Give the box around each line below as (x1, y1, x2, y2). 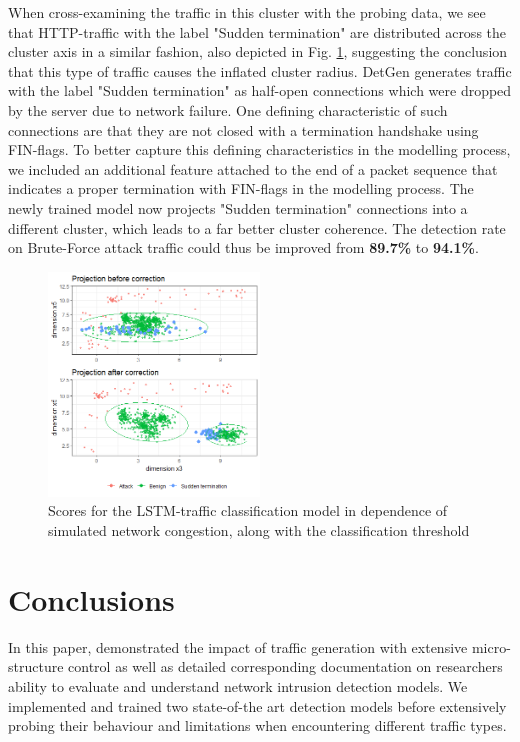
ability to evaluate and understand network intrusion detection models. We (8, 675, 468, 696)
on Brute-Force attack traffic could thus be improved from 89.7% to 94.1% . (8, 237, 479, 258)
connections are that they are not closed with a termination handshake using (8, 119, 479, 140)
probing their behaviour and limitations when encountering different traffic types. (8, 715, 507, 736)
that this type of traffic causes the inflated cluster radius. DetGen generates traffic (8, 60, 512, 81)
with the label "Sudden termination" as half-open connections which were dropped (8, 80, 512, 101)
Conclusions (8, 578, 175, 619)
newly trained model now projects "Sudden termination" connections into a (8, 197, 468, 218)
